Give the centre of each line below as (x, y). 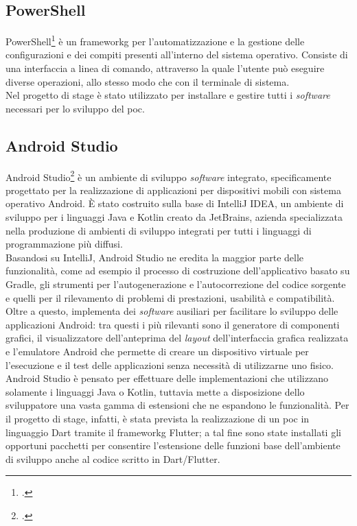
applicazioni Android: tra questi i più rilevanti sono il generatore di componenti (173, 324)
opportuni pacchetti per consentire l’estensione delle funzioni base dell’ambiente (173, 445)
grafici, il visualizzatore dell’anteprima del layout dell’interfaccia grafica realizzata (177, 338)
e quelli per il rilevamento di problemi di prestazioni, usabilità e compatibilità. (170, 297)
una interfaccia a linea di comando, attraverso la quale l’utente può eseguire (165, 68)
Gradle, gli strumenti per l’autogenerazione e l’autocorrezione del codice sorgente (176, 284)
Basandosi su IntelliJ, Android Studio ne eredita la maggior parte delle (155, 257)
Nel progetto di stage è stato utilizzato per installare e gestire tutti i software (168, 95)
